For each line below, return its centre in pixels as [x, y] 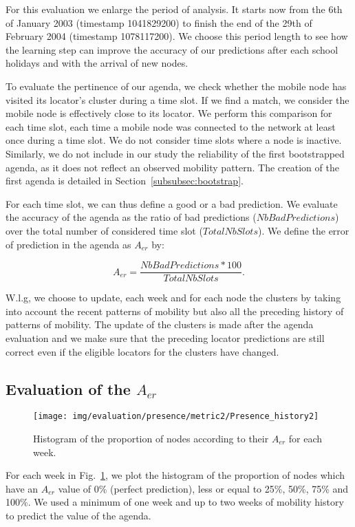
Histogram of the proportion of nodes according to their [151, 438]
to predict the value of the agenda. [78, 515]
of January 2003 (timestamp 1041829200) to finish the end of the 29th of [159, 22]
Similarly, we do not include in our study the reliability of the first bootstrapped [175, 153]
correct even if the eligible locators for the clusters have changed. [142, 351]
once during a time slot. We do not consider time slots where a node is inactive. [174, 140]
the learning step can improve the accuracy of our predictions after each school [172, 49]
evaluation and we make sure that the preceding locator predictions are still [165, 337]
